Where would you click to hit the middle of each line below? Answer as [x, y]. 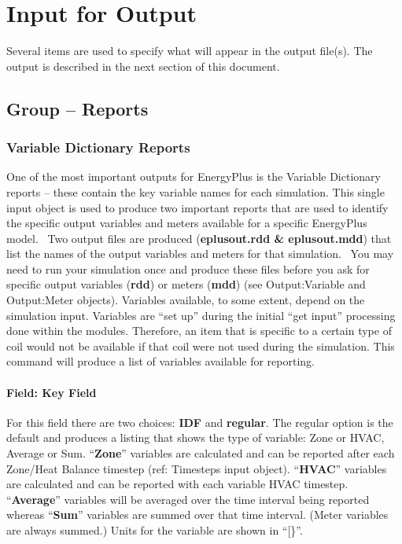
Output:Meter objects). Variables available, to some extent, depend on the [186, 300]
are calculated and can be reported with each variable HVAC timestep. [177, 484]
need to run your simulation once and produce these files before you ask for [188, 268]
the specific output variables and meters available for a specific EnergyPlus [187, 223]
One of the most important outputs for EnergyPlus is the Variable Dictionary [194, 176]
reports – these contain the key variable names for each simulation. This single [195, 191]
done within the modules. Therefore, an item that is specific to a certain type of [199, 331]
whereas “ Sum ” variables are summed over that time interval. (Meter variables [197, 515]
